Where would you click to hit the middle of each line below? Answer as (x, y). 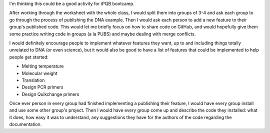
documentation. (25, 124)
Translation (33, 80)
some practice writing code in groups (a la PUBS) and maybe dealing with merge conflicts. (102, 34)
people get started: (29, 57)
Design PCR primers (42, 87)
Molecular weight (39, 73)
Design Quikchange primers (50, 94)
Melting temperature (43, 66)
